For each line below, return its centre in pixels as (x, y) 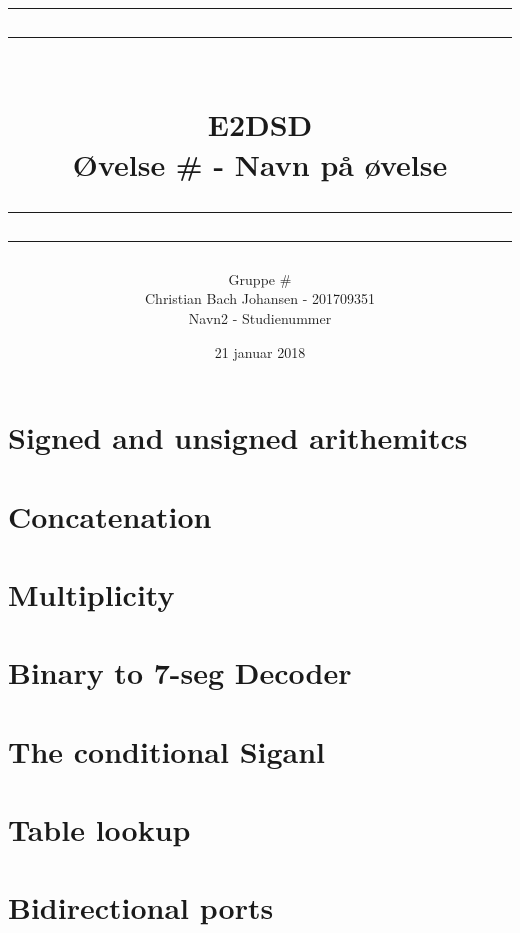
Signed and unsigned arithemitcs (238, 437)
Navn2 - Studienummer (260, 317)
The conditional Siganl (167, 750)
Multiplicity (91, 593)
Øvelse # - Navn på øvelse (260, 163)
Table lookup (99, 829)
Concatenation (110, 515)
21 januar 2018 (260, 351)
